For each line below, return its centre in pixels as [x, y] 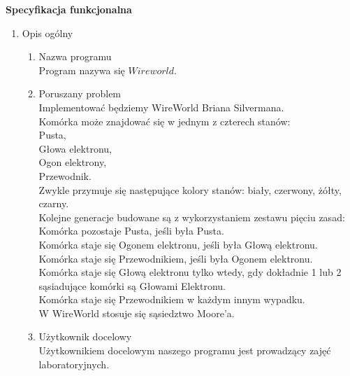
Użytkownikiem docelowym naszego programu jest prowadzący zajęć [185, 350]
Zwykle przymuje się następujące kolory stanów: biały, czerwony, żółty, [190, 189]
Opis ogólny [48, 33]
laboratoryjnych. [74, 364]
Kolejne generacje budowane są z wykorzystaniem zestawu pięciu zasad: [192, 217]
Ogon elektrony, [73, 162]
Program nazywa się [82, 70]
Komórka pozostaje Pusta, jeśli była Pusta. [131, 231]
